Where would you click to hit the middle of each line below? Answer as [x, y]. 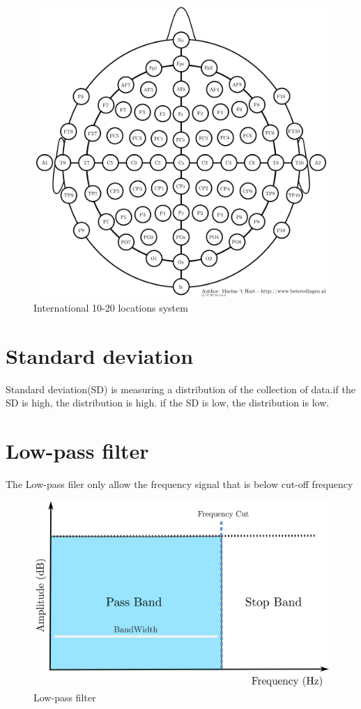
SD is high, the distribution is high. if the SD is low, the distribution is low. [168, 403]
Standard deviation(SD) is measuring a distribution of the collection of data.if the [180, 389]
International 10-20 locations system [111, 308]
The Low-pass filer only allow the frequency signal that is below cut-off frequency [179, 484]
